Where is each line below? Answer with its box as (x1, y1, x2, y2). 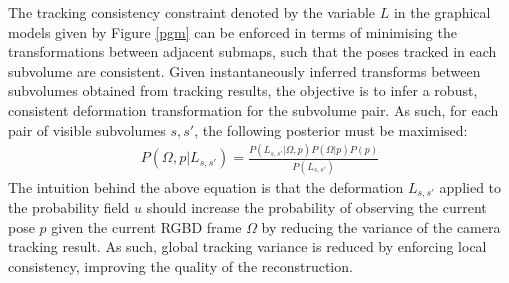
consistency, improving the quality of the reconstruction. (8, 256, 353, 277)
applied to (439, 176, 502, 197)
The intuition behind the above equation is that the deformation (8, 176, 404, 197)
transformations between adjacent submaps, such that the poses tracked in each (8, 41, 497, 62)
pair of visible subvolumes (8, 119, 166, 140)
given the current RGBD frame (51, 216, 242, 237)
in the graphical (393, 2, 491, 22)
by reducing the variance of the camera (261, 216, 501, 237)
